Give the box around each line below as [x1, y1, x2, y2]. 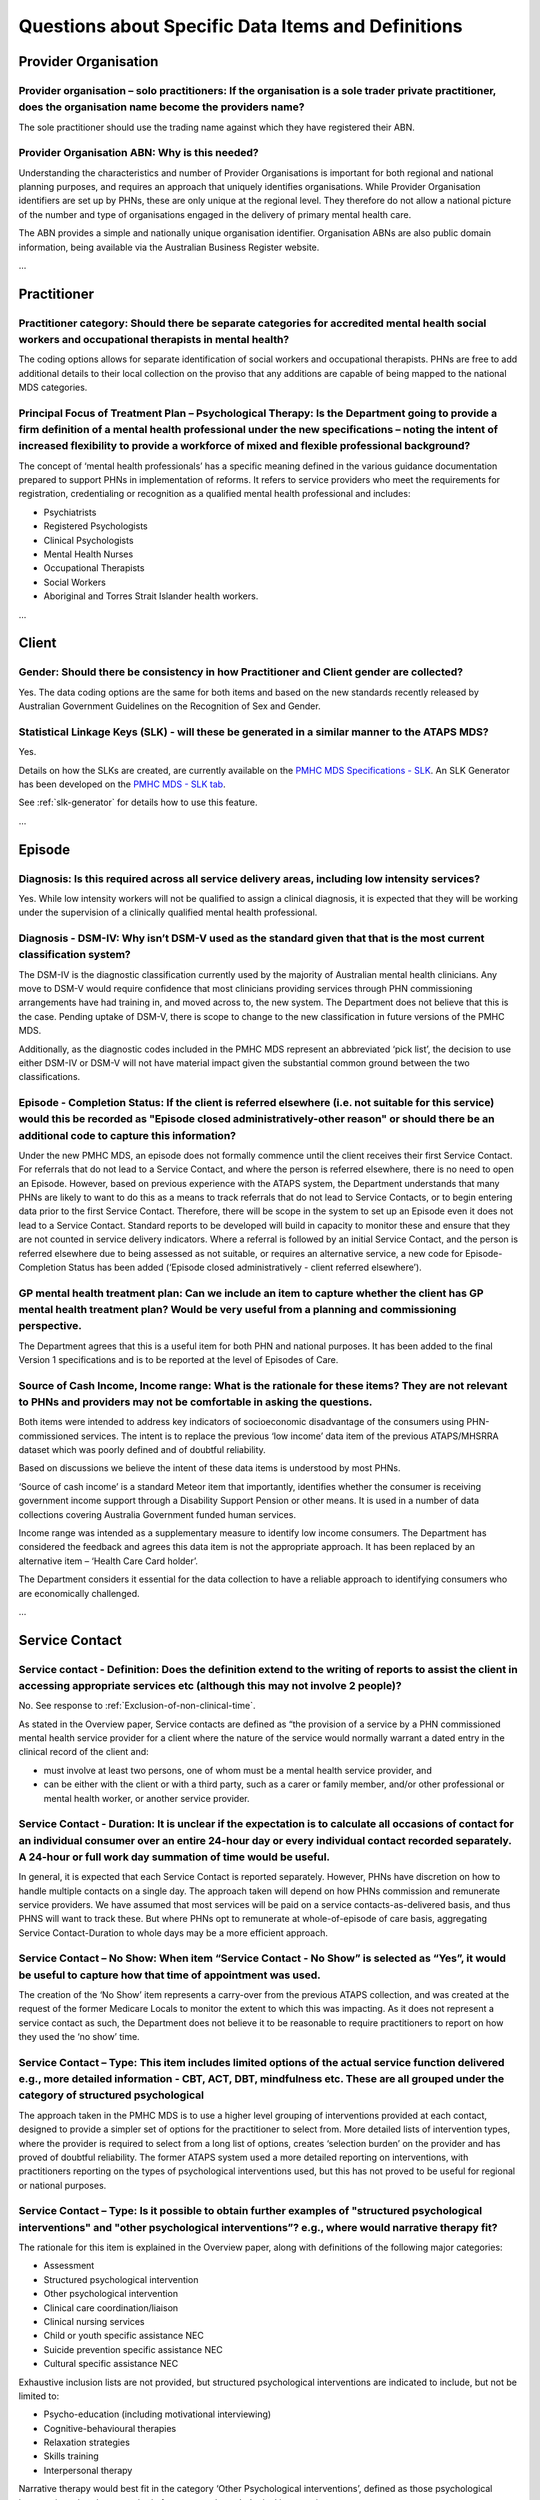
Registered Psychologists [43, 520, 149, 532]
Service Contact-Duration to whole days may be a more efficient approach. [18, 1926, 329, 1939]
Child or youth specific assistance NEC [43, 2330, 204, 2342]
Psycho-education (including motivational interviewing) [43, 2408, 272, 2420]
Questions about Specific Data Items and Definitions [18, 15, 464, 37]
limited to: [18, 2390, 60, 2402]
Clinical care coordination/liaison [43, 2301, 179, 2314]
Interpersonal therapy [43, 2464, 133, 2476]
